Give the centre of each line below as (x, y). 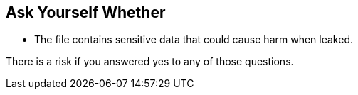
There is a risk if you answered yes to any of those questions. (150, 62)
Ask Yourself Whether (86, 12)
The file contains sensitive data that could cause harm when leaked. (194, 40)
